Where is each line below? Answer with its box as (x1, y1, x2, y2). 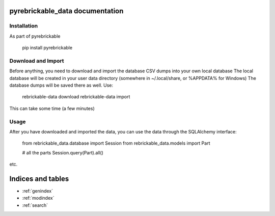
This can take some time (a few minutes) (9, 105, 95, 112)
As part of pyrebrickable (9, 33, 61, 39)
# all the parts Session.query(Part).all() (22, 149, 104, 155)
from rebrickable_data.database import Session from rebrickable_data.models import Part (22, 140, 210, 146)
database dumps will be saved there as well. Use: (9, 82, 114, 89)
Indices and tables (9, 174, 69, 183)
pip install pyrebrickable (22, 45, 73, 51)
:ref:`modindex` (22, 195, 54, 201)
